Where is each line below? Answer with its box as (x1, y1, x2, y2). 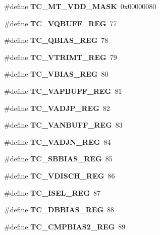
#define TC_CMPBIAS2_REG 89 (4, 221, 126, 231)
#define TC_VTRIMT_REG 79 (4, 51, 117, 62)
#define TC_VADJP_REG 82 (4, 102, 110, 113)
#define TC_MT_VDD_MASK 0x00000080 (4, 1, 156, 11)
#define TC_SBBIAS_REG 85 (4, 153, 113, 164)
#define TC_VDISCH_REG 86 (4, 170, 115, 181)
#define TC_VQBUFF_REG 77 (4, 18, 117, 28)
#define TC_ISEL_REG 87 (4, 187, 100, 198)
